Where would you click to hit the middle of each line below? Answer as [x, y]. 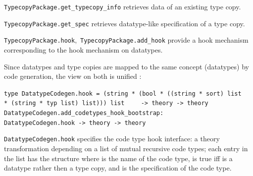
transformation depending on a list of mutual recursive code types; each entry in [126, 148]
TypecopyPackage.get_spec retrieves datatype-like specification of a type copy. [125, 23]
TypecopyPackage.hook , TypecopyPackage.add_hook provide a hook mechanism [126, 40]
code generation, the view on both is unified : [73, 76]
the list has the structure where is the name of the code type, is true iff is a [118, 158]
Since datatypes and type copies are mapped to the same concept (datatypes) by [126, 66]
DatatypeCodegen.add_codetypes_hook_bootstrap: [84, 113]
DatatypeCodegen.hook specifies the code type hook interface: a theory [112, 139]
